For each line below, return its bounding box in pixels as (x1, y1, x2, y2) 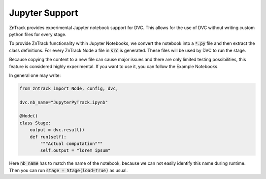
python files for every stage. (9, 31, 66, 37)
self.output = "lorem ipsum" (40, 148, 111, 153)
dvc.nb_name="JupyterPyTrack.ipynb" (19, 99, 108, 105)
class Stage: (19, 120, 51, 126)
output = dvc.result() (30, 127, 85, 133)
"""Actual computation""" (40, 141, 103, 146)
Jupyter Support (9, 7, 78, 18)
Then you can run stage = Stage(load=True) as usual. (9, 167, 128, 173)
